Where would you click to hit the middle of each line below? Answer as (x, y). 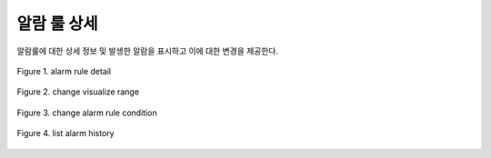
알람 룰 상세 (58, 24)
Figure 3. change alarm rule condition (87, 113)
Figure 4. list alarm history (65, 133)
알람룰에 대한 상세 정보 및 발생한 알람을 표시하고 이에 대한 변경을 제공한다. (148, 51)
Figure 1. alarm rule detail (64, 71)
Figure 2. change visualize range (78, 92)
